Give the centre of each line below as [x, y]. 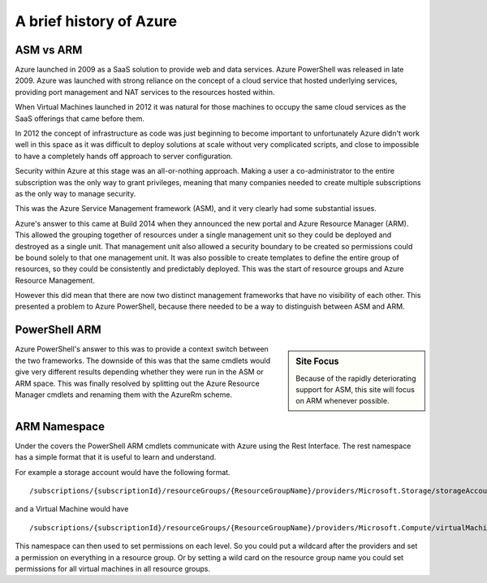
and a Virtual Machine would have [72, 509]
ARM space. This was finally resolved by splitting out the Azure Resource [137, 383]
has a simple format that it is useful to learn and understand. [116, 457]
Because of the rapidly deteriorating [356, 378]
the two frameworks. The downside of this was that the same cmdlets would [143, 361]
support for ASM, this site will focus [356, 390]
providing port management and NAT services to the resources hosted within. [145, 92]
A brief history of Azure [96, 21]
